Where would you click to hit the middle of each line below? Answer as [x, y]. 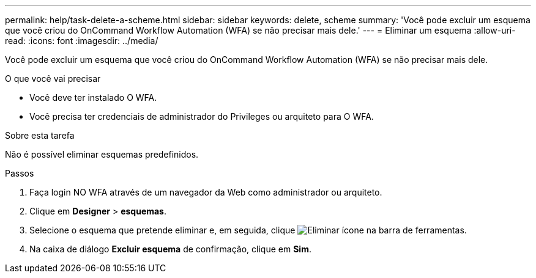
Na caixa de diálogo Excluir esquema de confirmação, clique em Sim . [170, 249]
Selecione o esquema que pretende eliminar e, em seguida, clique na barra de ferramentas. [248, 230]
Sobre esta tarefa [40, 135]
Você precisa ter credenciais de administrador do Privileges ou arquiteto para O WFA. [202, 116]
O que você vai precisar [53, 79]
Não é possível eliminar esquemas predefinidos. [102, 154]
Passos [20, 173]
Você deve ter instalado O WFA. [93, 97]
